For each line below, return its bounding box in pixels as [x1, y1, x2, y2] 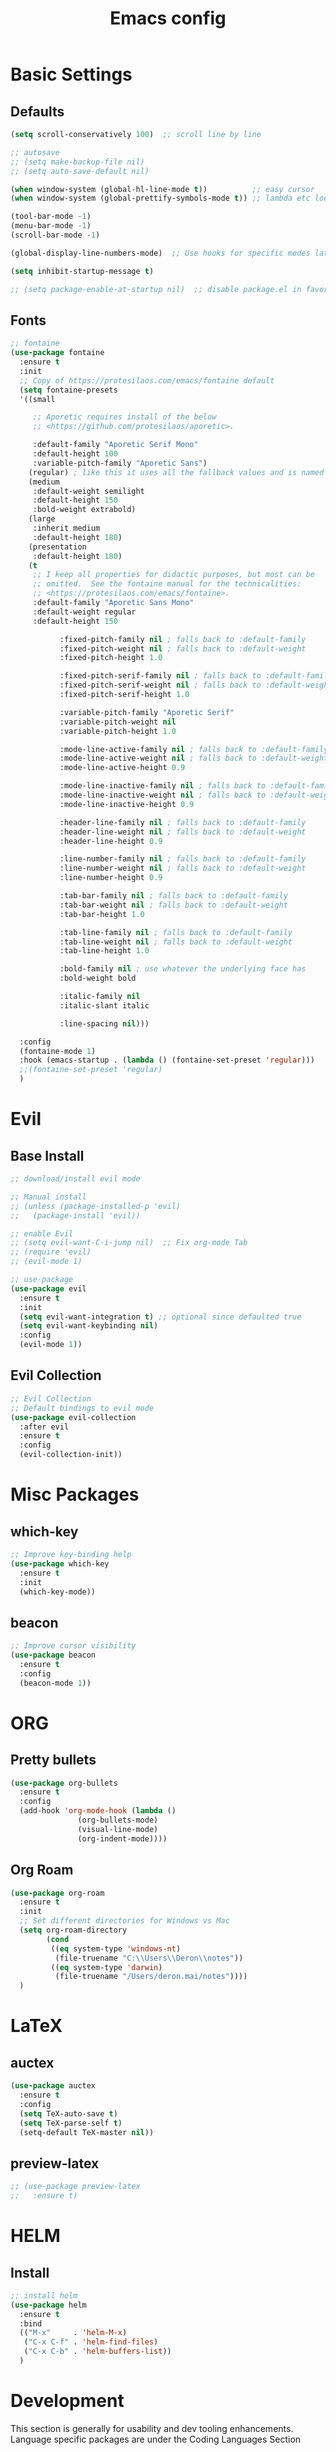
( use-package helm [10, 2300, 87, 2310]
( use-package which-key [10, 1558, 110, 1569]
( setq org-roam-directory [19, 1925, 128, 1935]
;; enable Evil [10, 1228, 74, 1239]
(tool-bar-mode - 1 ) [10, 212, 92, 222]
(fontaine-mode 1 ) [19, 1046, 97, 1056]
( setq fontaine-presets [19, 385, 118, 395]
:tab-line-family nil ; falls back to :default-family [59, 927, 293, 937]
